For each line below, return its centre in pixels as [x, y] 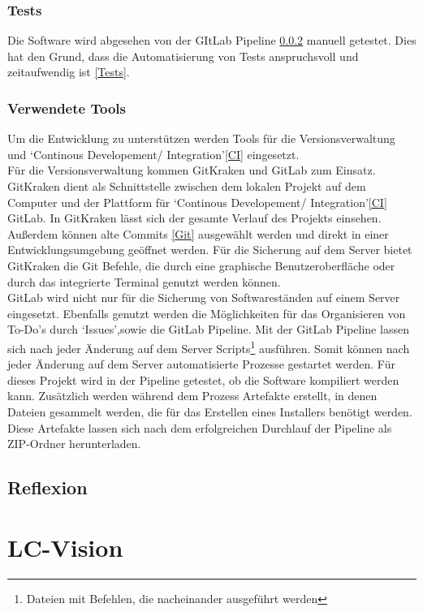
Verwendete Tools [67, 108]
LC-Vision [65, 547]
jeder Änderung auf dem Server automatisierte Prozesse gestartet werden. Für [201, 364]
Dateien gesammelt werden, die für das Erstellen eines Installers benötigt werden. [210, 411]
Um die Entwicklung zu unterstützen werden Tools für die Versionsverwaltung [201, 138]
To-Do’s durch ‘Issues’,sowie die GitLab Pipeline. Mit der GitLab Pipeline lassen [208, 329]
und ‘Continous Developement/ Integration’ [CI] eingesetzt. [153, 154]
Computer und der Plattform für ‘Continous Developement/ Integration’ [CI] [197, 202]
